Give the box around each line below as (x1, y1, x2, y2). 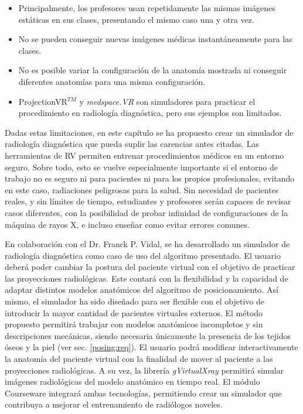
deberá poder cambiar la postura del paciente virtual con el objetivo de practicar (5, 261, 295, 273)
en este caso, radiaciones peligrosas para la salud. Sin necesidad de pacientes (5, 183, 279, 196)
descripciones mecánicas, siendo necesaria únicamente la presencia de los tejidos (5, 329, 291, 341)
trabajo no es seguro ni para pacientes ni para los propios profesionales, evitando (5, 172, 295, 184)
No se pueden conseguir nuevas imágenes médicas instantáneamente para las (18, 33, 292, 45)
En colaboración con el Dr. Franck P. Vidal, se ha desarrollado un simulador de (5, 238, 290, 250)
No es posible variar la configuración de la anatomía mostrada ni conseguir (18, 64, 287, 76)
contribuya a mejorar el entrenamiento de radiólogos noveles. (5, 398, 223, 410)
